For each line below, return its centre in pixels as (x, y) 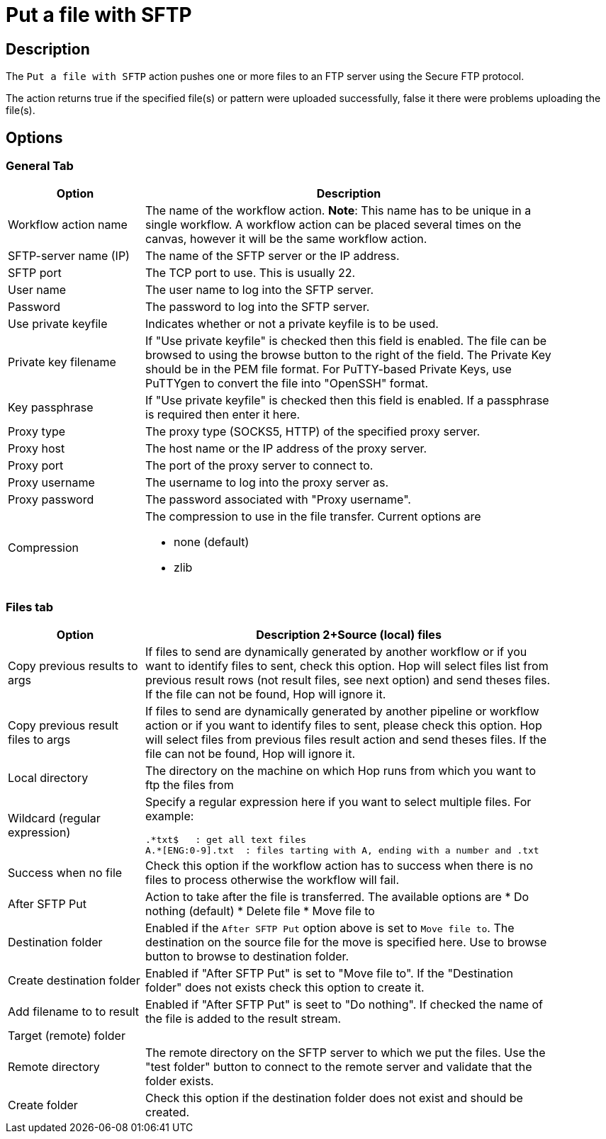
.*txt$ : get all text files (226, 840)
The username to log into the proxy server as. (267, 483)
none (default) (212, 542)
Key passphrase (51, 408)
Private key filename (62, 362)
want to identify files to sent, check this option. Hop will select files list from (347, 666)
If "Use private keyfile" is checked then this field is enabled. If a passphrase (347, 401)
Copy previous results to (73, 666)
